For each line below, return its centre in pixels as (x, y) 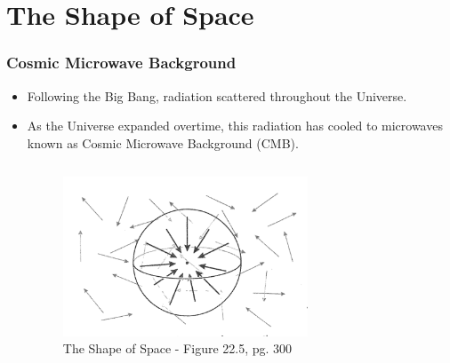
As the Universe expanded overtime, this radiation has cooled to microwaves (235, 126)
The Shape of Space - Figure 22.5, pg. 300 (177, 348)
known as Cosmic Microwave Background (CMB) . (163, 142)
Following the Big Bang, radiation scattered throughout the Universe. (217, 95)
